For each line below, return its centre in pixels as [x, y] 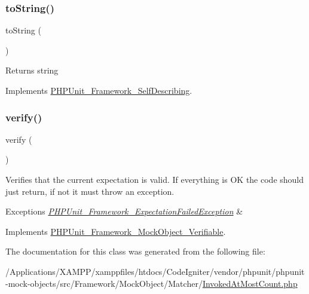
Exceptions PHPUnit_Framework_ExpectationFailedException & [124, 211]
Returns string [32, 70]
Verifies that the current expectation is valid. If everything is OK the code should [155, 179]
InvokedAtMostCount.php [250, 283]
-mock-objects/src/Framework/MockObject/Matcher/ [104, 283]
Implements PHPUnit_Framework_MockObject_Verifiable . [116, 231]
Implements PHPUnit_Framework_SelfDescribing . [99, 90]
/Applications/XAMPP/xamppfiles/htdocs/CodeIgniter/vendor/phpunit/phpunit [155, 271]
